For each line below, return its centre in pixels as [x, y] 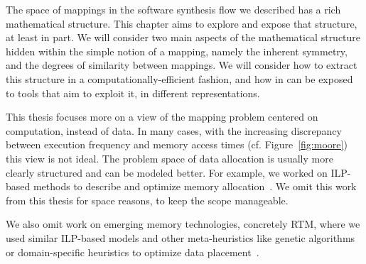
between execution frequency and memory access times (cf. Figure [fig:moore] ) [177, 144]
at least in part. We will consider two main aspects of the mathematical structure [183, 37]
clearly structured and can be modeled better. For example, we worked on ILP [177, 172]
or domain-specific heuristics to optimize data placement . [133, 252]
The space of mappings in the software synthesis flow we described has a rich [173, 9]
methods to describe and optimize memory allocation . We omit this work [195, 186]
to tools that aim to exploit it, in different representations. [133, 93]
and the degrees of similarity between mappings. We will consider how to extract [182, 65]
